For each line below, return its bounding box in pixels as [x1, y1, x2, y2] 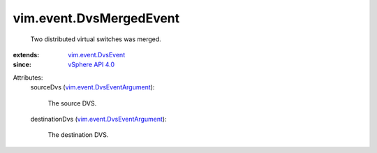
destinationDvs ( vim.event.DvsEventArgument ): [30, 115, 167, 123]
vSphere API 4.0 [68, 60, 115, 69]
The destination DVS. [47, 131, 109, 139]
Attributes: [13, 73, 43, 82]
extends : [13, 50, 40, 59]
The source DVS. [47, 99, 97, 108]
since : [13, 60, 31, 69]
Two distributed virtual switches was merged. [30, 35, 162, 43]
